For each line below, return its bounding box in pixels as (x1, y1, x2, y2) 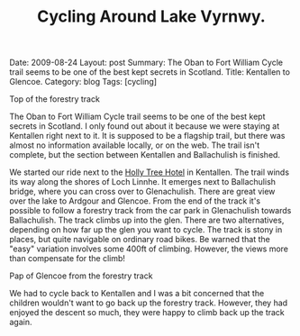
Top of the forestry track (9, 94, 101, 104)
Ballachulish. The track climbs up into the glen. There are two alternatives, (9, 214, 285, 226)
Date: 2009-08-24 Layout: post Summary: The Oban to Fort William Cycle (9, 57, 284, 68)
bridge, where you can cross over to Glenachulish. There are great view (9, 186, 276, 197)
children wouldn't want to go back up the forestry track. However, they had (9, 297, 288, 308)
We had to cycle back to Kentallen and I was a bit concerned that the (9, 288, 265, 299)
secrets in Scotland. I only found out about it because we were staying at (9, 121, 280, 132)
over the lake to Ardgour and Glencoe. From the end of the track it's (9, 195, 261, 206)
